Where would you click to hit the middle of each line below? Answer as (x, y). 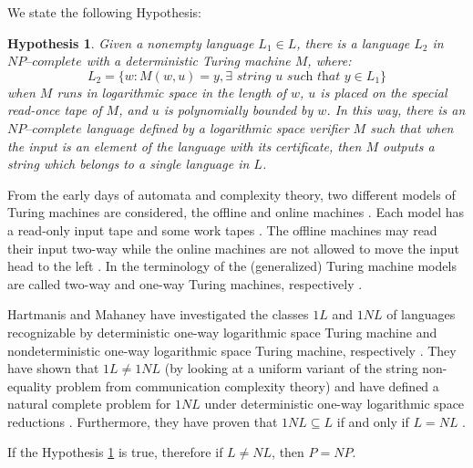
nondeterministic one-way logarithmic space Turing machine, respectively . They (232, 350)
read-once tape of (55, 110)
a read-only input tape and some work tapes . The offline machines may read (222, 229)
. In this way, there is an (396, 110)
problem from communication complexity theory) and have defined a (247, 385)
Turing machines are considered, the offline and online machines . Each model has (236, 212)
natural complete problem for (89, 404)
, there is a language (353, 42)
